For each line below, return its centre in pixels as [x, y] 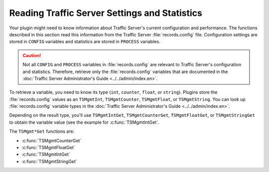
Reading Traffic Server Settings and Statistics [106, 13]
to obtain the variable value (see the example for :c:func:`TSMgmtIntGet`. [84, 122]
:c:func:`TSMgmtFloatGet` [48, 148]
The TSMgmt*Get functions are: [42, 131]
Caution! [32, 55]
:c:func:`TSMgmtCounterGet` [52, 140]
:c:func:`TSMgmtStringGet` [49, 161]
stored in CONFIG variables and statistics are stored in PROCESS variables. [85, 42]
